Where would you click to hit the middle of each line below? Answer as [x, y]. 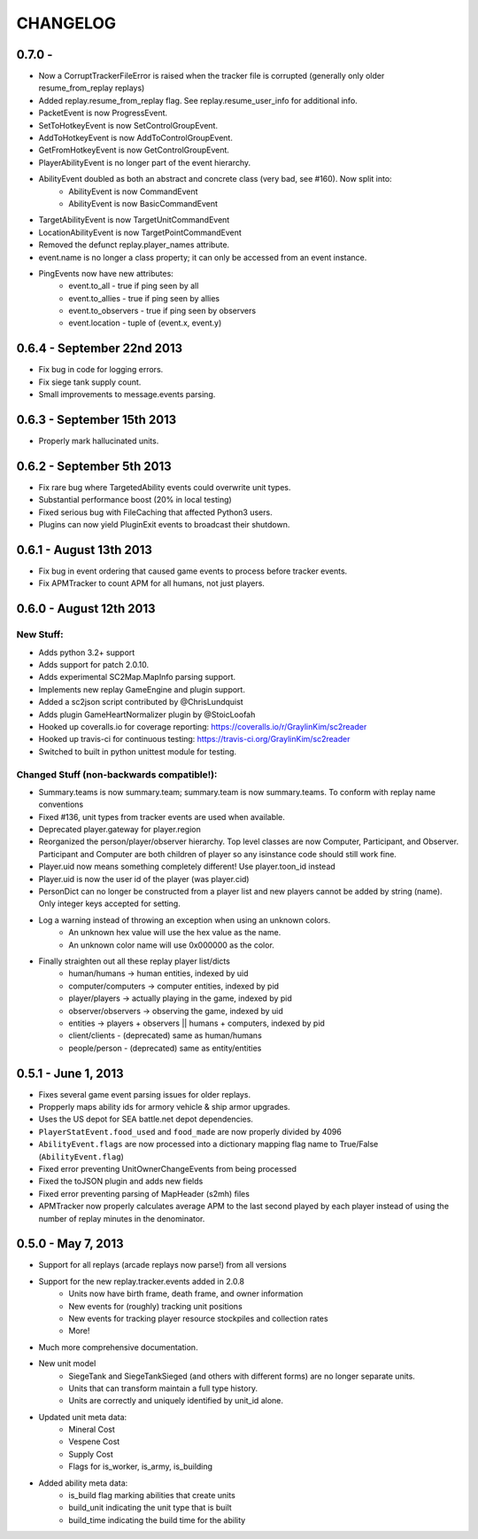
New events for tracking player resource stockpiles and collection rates [198, 1318]
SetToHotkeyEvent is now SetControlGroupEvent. [128, 125]
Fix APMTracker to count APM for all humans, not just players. [152, 583]
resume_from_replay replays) [92, 88]
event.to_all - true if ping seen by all [134, 286]
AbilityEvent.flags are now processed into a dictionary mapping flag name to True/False [208, 1144]
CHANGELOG [66, 23]
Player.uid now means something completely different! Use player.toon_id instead [187, 867]
